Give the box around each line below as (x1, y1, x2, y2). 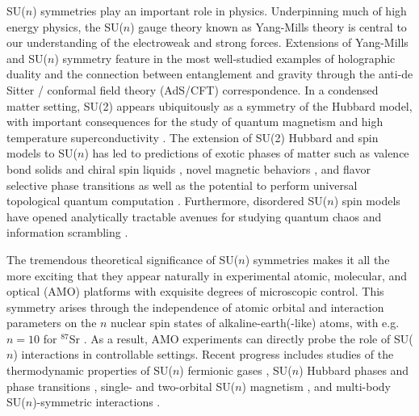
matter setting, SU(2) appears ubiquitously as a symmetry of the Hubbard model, (6, 97, 413, 114)
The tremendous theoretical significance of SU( (6, 250, 239, 267)
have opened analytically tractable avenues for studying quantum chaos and (6, 208, 382, 225)
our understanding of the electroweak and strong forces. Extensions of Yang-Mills (6, 34, 409, 51)
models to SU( (6, 145, 78, 162)
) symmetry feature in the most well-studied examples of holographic (54, 49, 396, 66)
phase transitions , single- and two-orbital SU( (6, 377, 236, 394)
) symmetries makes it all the (245, 250, 390, 267)
